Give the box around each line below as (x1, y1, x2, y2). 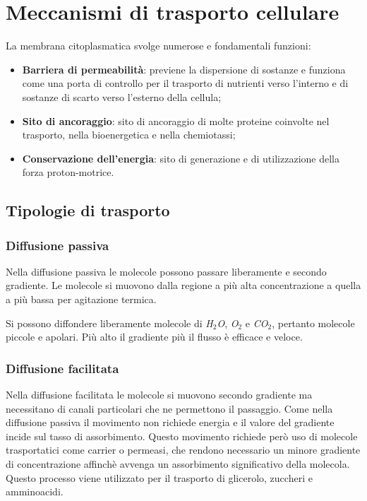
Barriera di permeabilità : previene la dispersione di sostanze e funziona (22, 61, 346, 76)
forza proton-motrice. (22, 165, 114, 179)
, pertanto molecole (272, 315, 355, 330)
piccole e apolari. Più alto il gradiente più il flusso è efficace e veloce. (6, 329, 303, 344)
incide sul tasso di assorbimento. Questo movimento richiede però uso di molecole (6, 428, 358, 443)
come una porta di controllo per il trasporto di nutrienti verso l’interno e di (22, 76, 349, 90)
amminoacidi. (6, 484, 64, 499)
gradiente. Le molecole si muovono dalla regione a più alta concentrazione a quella (6, 278, 361, 293)
